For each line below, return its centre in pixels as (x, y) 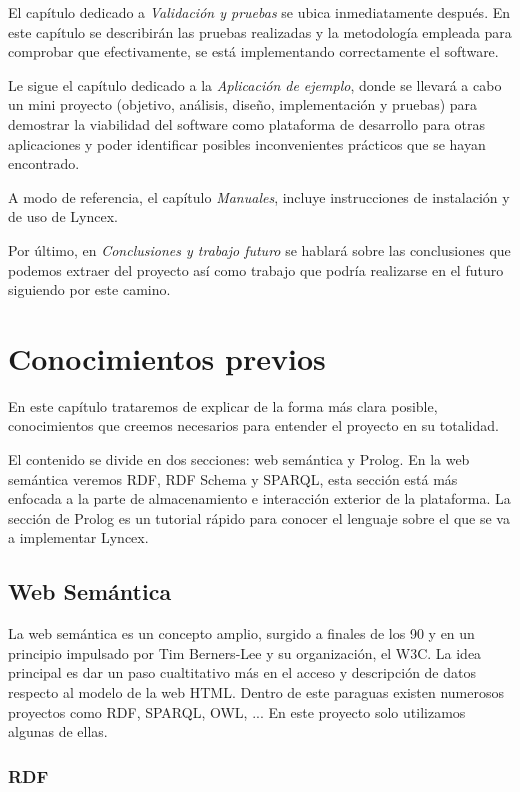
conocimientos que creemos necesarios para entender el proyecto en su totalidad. (253, 425)
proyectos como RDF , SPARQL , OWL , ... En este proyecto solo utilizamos (237, 711)
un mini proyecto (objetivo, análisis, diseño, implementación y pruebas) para (243, 104)
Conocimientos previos (167, 357)
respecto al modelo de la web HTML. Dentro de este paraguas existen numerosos (256, 691)
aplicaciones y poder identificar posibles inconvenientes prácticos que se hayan (247, 143)
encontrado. (44, 163)
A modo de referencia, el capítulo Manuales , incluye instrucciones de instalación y (259, 196)
